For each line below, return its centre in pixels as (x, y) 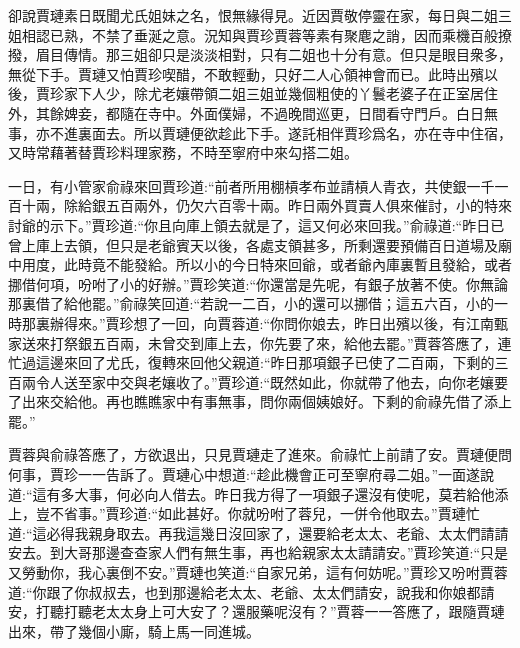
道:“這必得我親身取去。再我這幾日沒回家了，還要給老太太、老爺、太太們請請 (258, 532)
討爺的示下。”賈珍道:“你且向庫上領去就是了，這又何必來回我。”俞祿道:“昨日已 (256, 224)
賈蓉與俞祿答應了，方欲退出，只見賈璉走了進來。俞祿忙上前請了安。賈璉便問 (260, 454)
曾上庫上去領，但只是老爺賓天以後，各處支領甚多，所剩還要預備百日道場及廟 (260, 244)
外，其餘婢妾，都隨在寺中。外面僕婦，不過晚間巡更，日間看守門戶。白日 (246, 112)
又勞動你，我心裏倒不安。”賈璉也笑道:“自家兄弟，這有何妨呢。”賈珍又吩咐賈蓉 (258, 572)
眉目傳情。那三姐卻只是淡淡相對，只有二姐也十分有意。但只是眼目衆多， (273, 54)
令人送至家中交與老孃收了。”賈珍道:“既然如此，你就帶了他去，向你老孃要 (272, 381)
